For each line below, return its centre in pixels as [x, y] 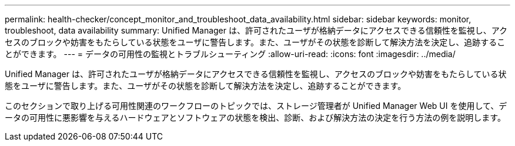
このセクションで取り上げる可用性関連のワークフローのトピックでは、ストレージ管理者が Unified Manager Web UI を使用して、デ [256, 106]
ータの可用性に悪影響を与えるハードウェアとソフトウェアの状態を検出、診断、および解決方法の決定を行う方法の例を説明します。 [255, 117]
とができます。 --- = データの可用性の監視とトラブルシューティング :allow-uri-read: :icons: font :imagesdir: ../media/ [230, 54]
